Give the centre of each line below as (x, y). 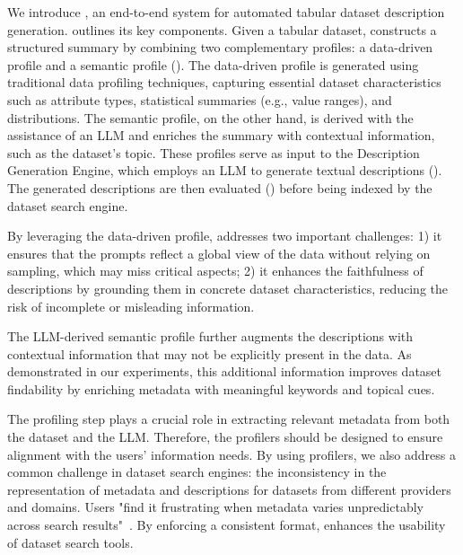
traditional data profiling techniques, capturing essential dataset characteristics (224, 82)
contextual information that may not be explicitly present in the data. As (210, 353)
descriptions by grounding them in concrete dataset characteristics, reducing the (228, 288)
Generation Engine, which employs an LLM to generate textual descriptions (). (225, 170)
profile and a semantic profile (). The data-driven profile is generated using (213, 64)
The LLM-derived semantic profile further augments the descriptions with (210, 336)
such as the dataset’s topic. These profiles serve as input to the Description (214, 152)
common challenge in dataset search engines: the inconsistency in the (197, 472)
